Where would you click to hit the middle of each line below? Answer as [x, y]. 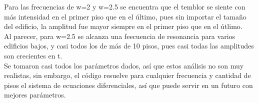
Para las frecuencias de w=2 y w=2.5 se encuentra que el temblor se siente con [125, 6]
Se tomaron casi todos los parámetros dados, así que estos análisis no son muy [124, 65]
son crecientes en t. [33, 55]
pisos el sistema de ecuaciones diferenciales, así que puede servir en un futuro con [128, 85]
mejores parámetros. [35, 95]
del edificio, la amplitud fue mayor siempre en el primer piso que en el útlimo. [123, 26]
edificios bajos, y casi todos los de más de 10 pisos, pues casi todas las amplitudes [129, 46]
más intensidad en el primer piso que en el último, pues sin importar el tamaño [125, 16]
